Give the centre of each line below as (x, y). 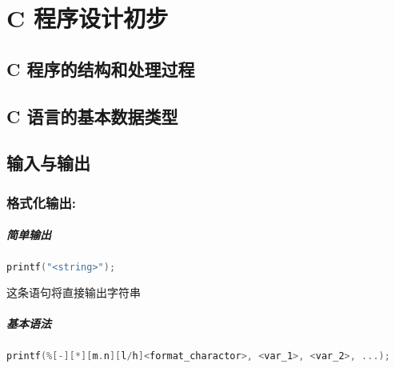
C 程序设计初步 (87, 18)
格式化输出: (42, 202)
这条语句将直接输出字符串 (74, 292)
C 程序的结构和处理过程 (101, 68)
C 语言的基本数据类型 (92, 116)
